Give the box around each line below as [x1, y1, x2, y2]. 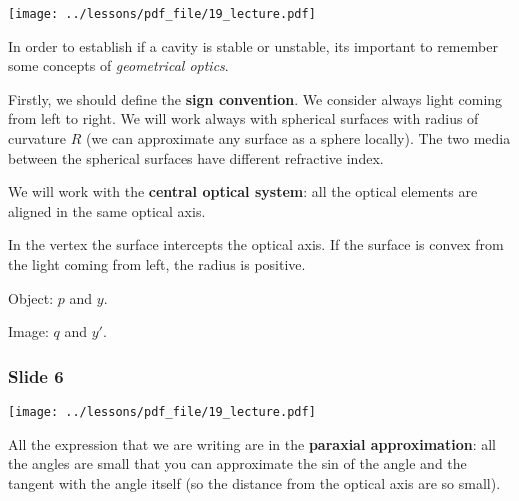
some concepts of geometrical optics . [8, 55, 229, 76]
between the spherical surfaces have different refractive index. [8, 147, 384, 168]
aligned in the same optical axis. [8, 200, 206, 221]
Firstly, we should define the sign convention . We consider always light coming [8, 88, 503, 109]
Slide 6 [8, 363, 64, 388]
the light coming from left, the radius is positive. [8, 254, 306, 274]
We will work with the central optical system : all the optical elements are [8, 181, 478, 202]
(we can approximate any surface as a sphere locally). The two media [86, 128, 511, 149]
